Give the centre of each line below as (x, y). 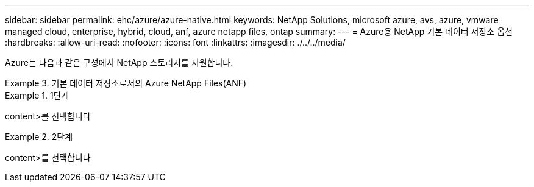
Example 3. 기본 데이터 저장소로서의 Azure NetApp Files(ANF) (126, 83)
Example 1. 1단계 (37, 95)
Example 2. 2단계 (39, 137)
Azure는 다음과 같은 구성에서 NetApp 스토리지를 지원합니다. (119, 62)
